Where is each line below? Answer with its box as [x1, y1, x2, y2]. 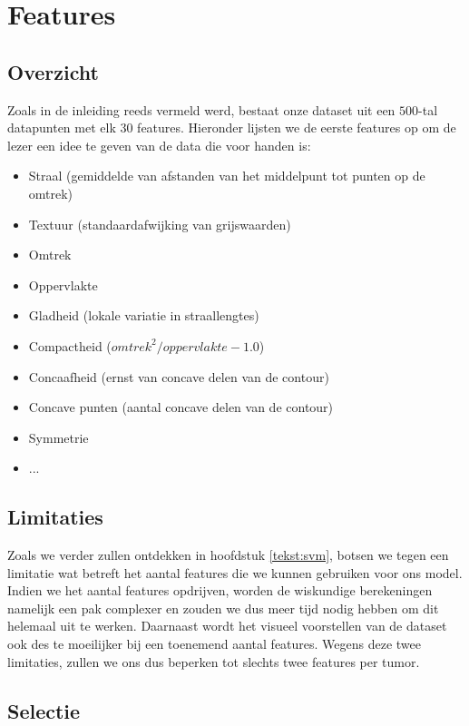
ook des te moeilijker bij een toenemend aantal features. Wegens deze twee [7, 634, 422, 653]
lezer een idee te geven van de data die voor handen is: [7, 135, 311, 154]
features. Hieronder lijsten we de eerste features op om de [137, 118, 456, 137]
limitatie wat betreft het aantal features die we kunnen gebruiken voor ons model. [7, 563, 463, 582]
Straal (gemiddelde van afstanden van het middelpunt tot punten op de [28, 166, 425, 185]
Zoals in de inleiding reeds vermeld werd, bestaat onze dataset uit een [7, 100, 396, 119]
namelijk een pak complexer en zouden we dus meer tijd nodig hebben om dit [7, 598, 439, 617]
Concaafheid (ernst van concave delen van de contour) [28, 367, 329, 386]
